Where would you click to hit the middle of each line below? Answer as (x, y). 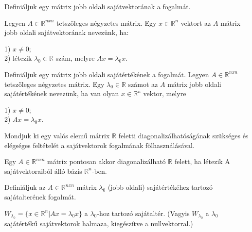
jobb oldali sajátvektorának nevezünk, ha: (67, 32)
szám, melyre (75, 58)
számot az (143, 84)
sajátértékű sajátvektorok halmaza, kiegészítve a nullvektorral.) (99, 223)
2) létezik (18, 58)
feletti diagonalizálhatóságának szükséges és (183, 135)
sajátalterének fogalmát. (40, 196)
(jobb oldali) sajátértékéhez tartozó (160, 187)
